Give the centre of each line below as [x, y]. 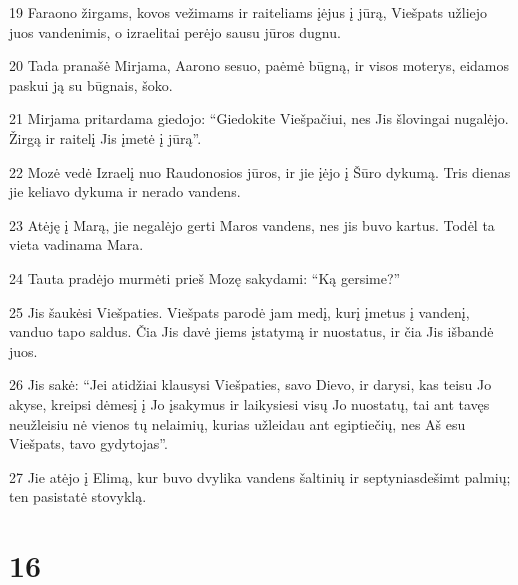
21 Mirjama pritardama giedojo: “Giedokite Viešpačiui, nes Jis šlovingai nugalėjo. [259, 118]
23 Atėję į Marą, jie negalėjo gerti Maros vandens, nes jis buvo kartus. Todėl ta [252, 224]
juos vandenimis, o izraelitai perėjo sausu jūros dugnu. [175, 31]
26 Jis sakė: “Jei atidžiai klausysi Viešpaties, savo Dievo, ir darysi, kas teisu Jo [250, 384]
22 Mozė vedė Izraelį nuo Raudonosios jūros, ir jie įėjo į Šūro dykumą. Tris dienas [260, 171]
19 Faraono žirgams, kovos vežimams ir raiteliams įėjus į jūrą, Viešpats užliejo [248, 12]
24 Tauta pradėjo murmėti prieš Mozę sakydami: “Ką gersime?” [205, 277]
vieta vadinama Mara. [76, 244]
